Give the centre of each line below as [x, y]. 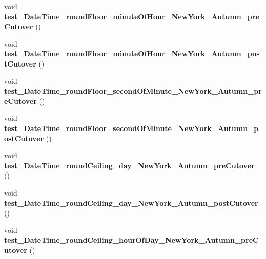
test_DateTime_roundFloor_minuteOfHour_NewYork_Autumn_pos [132, 53]
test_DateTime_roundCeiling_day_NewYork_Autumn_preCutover [129, 165]
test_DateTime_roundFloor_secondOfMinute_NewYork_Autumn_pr [133, 91]
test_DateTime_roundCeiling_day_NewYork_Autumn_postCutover [131, 202]
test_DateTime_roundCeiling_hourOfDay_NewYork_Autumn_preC [131, 240]
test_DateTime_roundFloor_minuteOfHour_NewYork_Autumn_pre [132, 16]
